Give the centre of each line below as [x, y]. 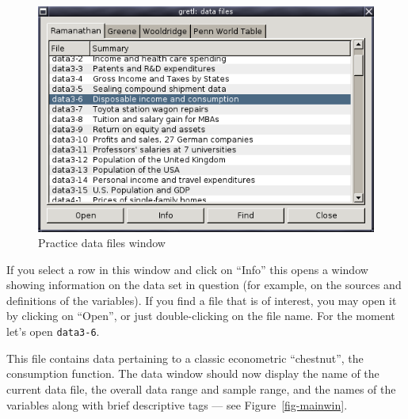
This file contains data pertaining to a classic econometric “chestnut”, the [185, 358]
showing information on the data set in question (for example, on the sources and [204, 285]
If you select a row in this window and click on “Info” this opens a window [187, 269]
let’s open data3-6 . [53, 331]
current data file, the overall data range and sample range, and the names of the [201, 389]
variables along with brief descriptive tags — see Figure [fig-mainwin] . [177, 404]
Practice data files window [102, 243]
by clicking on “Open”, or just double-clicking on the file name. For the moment [201, 316]
